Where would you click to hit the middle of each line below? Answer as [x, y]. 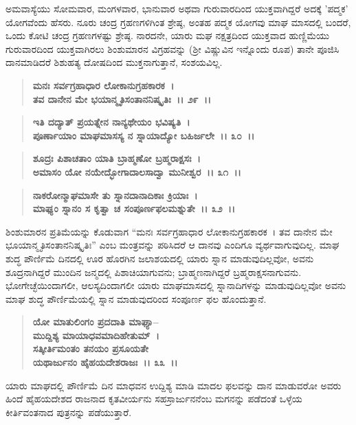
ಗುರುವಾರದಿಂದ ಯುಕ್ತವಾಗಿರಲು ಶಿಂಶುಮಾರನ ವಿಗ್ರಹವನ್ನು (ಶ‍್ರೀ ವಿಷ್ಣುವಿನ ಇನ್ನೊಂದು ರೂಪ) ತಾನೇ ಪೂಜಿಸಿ [173, 48]
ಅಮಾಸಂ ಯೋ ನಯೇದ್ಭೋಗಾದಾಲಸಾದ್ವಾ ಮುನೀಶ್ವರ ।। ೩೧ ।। [137, 171]
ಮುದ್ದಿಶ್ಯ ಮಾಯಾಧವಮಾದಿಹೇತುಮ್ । [96, 335]
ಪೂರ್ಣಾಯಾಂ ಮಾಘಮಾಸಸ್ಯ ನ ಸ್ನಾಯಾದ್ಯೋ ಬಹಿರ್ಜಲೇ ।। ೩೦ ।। [144, 135]
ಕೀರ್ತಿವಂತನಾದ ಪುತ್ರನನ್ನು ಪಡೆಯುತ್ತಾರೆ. [69, 412]
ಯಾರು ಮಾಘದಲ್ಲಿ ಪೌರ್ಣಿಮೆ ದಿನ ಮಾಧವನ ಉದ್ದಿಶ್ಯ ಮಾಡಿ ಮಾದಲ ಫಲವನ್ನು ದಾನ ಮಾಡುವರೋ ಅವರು [174, 385]
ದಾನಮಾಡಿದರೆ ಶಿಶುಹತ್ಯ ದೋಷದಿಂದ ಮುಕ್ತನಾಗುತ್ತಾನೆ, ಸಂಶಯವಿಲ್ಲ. [114, 62]
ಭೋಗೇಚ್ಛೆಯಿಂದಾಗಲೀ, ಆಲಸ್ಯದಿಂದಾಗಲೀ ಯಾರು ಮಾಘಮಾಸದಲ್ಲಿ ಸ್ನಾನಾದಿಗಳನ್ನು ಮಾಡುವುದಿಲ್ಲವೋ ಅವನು [176, 285]
